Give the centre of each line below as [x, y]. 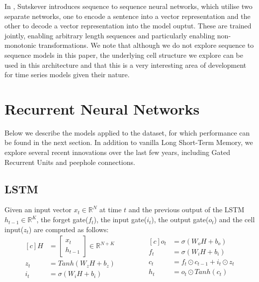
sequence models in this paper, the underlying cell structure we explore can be [124, 55]
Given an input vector [38, 210]
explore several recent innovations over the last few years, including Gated [118, 152]
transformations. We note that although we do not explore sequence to [146, 45]
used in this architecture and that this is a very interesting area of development [126, 65]
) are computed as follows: [69, 229]
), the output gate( [180, 219]
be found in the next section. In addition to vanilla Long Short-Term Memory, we [129, 142]
